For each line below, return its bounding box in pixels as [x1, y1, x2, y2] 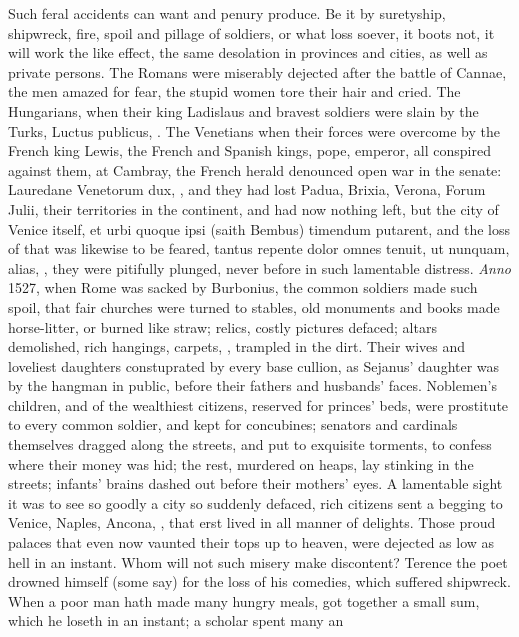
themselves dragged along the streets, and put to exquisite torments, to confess [8, 434, 492, 455]
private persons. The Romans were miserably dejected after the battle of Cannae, [8, 61, 507, 82]
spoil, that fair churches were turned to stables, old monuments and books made [8, 296, 500, 317]
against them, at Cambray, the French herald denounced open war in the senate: [8, 159, 502, 180]
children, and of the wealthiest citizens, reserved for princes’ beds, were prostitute [8, 394, 509, 415]
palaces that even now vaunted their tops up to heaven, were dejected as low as [8, 532, 495, 553]
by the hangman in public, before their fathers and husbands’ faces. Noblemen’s [8, 375, 497, 396]
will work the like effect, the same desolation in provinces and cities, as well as [8, 42, 488, 63]
